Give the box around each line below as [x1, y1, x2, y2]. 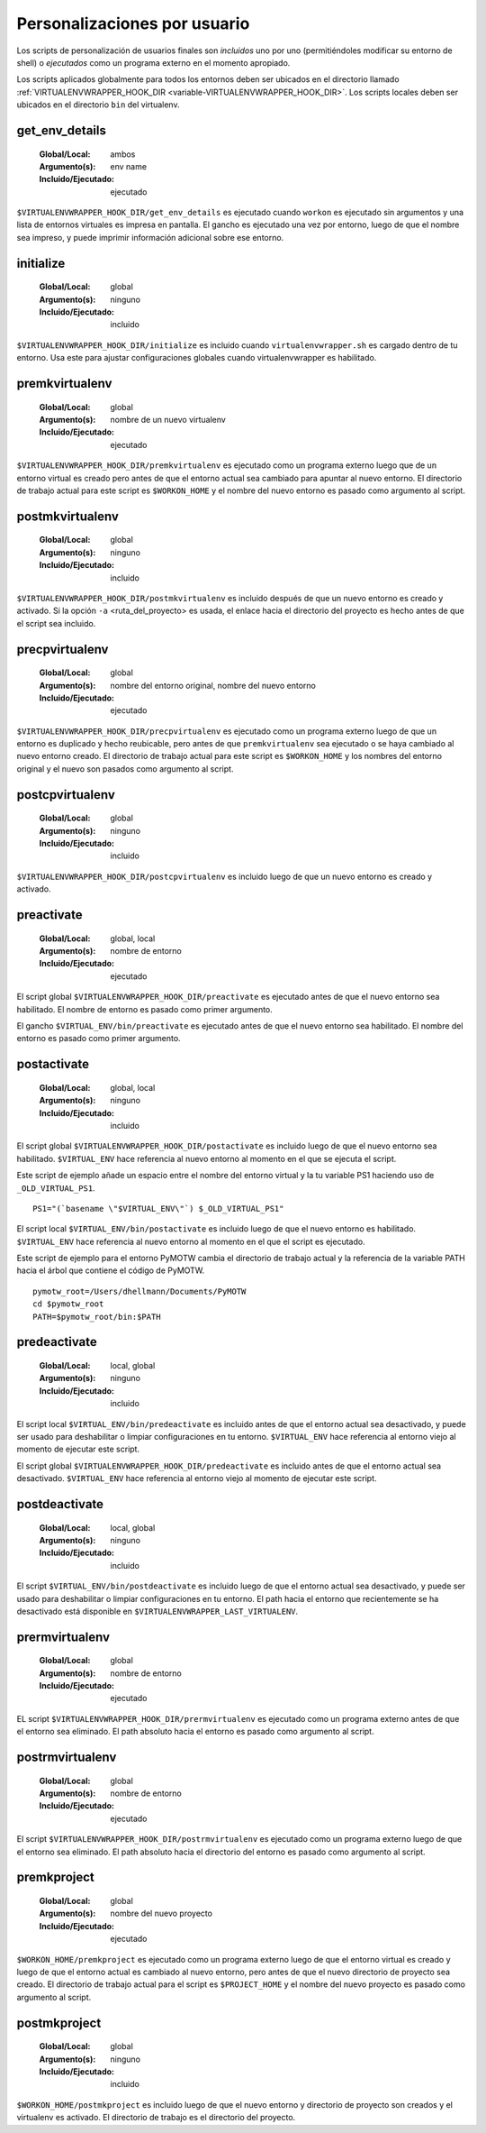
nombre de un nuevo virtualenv [110, 415, 227, 426]
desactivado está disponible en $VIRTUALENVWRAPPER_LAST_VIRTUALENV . [16, 1606, 299, 1616]
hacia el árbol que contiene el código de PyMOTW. [16, 1265, 205, 1276]
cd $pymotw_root [32, 1299, 104, 1309]
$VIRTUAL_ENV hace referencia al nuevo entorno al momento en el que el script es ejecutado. [16, 1236, 365, 1247]
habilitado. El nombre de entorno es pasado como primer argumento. [16, 1003, 274, 1014]
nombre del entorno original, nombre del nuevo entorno [110, 680, 317, 691]
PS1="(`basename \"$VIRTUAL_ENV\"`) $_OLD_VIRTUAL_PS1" [32, 1204, 284, 1213]
